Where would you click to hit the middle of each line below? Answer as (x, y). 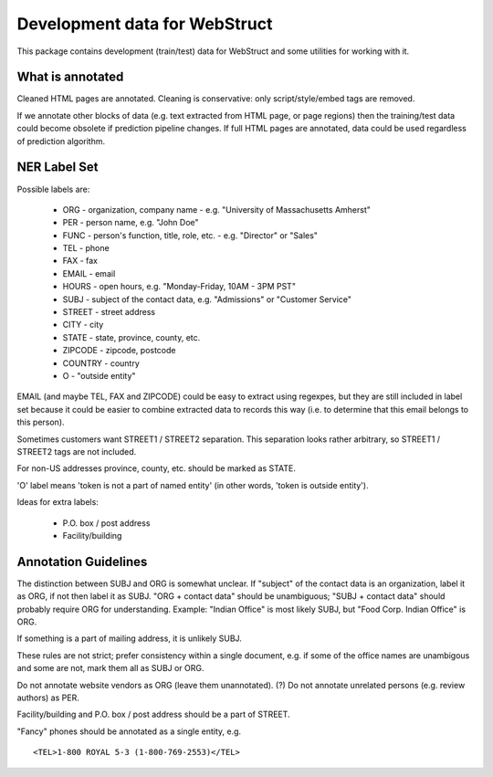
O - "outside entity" (99, 376)
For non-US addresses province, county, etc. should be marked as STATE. (156, 468)
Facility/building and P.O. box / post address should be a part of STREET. (154, 714)
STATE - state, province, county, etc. (131, 337)
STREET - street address (109, 312)
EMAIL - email (89, 273)
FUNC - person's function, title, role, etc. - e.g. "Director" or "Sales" (190, 235)
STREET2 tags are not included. (77, 451)
